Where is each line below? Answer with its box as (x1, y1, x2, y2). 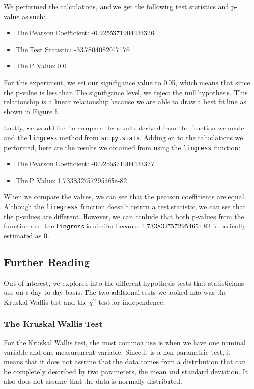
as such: (22, 11, 46, 21)
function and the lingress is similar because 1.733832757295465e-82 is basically (4, 221, 246, 231)
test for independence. (98, 296, 165, 307)
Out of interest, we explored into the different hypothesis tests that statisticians (4, 277, 244, 288)
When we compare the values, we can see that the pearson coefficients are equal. (4, 192, 246, 202)
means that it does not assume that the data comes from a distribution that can (4, 356, 246, 366)
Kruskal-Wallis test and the (4, 296, 87, 307)
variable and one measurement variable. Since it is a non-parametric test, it (4, 347, 231, 357)
